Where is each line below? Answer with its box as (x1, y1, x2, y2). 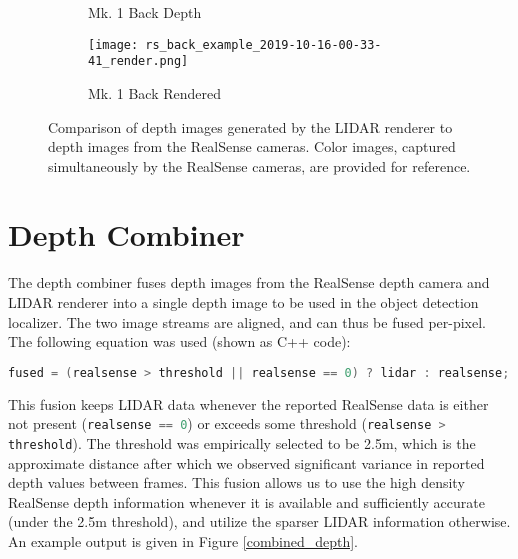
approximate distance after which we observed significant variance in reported (8, 452, 485, 473)
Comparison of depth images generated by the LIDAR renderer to (48, 116, 453, 137)
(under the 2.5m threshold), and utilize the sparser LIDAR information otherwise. (8, 511, 511, 532)
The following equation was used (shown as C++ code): (8, 331, 351, 352)
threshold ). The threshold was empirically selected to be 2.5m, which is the (8, 432, 476, 453)
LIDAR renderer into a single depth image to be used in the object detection (8, 292, 479, 312)
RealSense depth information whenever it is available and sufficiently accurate (8, 491, 485, 512)
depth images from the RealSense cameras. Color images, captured (48, 136, 456, 157)
